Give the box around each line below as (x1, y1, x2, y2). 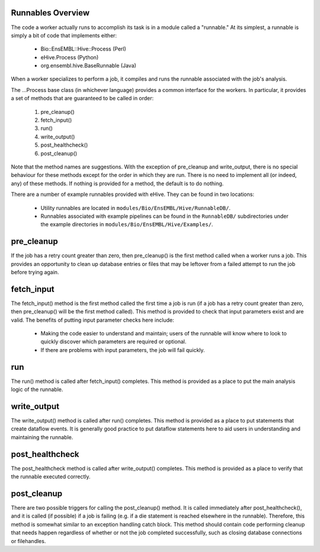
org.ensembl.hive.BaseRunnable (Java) (40, 62, 136, 69)
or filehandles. (11, 537, 46, 544)
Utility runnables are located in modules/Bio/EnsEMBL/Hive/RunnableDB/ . (40, 204, 231, 211)
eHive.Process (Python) (40, 53, 99, 61)
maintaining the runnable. (11, 433, 73, 440)
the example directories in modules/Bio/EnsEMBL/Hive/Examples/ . (40, 221, 213, 228)
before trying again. (11, 269, 59, 276)
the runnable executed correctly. (11, 473, 91, 480)
